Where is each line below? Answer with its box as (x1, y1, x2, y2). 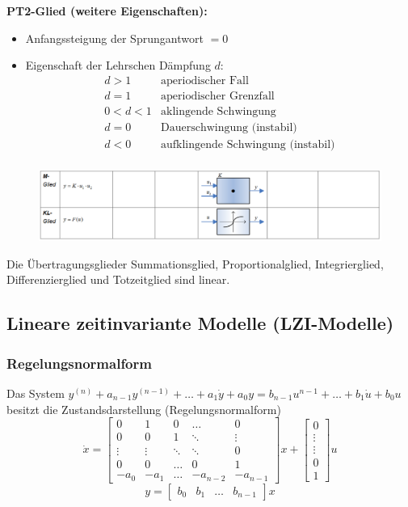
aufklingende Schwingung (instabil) (161, 138, 335, 150)
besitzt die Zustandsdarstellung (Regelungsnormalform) (6, 400, 281, 417)
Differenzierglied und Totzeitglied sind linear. (6, 271, 230, 288)
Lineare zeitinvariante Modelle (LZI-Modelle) (6, 311, 394, 336)
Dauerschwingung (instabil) (161, 121, 297, 133)
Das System (6, 384, 65, 401)
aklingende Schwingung (161, 105, 276, 117)
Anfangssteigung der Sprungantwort (25, 29, 204, 46)
